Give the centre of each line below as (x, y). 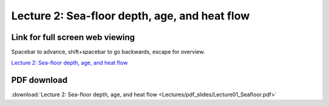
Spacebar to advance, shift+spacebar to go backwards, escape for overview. (108, 52)
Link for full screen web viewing (73, 37)
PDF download (40, 80)
